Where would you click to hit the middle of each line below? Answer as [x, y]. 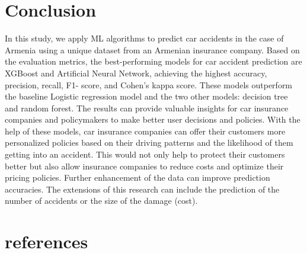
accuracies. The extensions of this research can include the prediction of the [142, 189]
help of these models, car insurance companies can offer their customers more [145, 131]
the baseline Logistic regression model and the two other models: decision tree [146, 96]
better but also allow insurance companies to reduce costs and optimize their [144, 166]
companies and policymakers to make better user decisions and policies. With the [153, 119]
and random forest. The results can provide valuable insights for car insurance [147, 108]
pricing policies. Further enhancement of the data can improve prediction [137, 177]
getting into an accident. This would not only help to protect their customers [145, 154]
